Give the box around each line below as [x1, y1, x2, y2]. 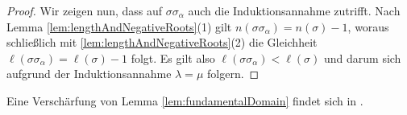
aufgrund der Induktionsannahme [6, 65, 172, 82]
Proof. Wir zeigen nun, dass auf [6, 2, 163, 18]
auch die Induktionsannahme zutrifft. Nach [188, 2, 401, 18]
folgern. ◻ [207, 65, 260, 82]
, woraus [347, 18, 389, 35]
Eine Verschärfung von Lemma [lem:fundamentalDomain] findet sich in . [6, 92, 363, 109]
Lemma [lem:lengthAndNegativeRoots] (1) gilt [6, 18, 232, 35]
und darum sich [323, 49, 401, 66]
